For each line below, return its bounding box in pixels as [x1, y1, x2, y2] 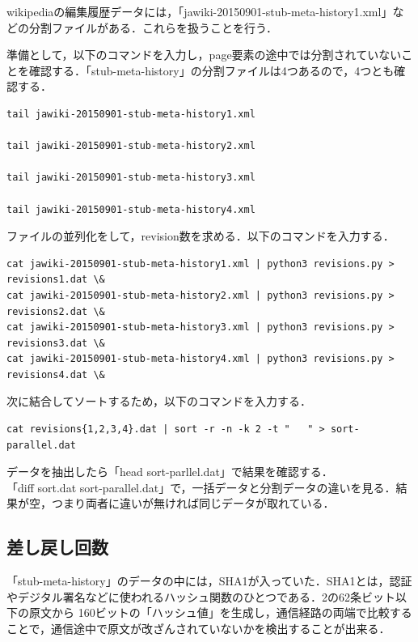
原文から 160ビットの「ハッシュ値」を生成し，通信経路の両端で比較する [28, 604, 412, 621]
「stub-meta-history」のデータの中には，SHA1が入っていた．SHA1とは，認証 [6, 572, 412, 589]
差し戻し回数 [6, 534, 108, 559]
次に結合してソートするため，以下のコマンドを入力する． [6, 393, 311, 410]
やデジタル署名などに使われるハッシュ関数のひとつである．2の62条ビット [6, 588, 395, 605]
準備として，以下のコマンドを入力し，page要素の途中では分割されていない [6, 46, 402, 63]
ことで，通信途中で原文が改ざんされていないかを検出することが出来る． [6, 620, 391, 637]
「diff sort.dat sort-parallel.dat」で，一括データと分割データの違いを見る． [6, 478, 396, 495]
